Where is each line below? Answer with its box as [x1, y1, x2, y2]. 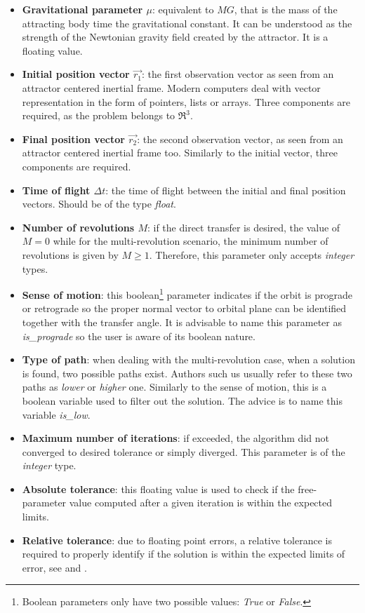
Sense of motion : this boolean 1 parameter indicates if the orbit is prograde [22, 285, 352, 302]
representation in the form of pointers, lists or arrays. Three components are [22, 94, 350, 109]
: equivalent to [152, 2, 214, 16]
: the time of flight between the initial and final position [105, 182, 346, 197]
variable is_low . [22, 407, 91, 422]
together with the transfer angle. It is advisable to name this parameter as [22, 314, 342, 329]
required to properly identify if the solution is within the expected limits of [22, 546, 345, 561]
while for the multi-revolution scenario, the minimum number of [53, 234, 328, 248]
